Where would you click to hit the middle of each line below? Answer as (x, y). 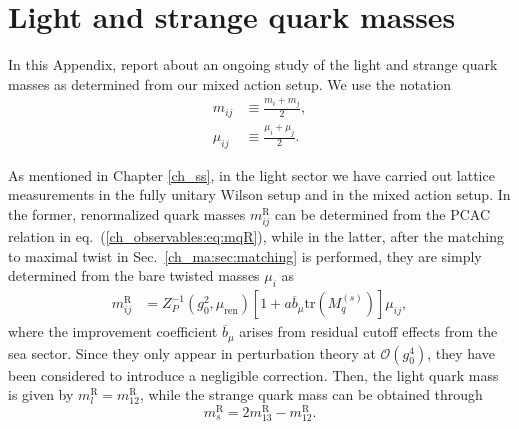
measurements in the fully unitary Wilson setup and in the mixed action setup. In (259, 194)
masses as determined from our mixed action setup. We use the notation (230, 83)
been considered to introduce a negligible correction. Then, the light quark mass (253, 374)
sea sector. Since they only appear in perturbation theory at (192, 352)
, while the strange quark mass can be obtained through (311, 394)
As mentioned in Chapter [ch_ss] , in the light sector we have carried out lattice (251, 174)
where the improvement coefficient (113, 331)
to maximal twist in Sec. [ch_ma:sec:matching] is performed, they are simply (245, 255)
